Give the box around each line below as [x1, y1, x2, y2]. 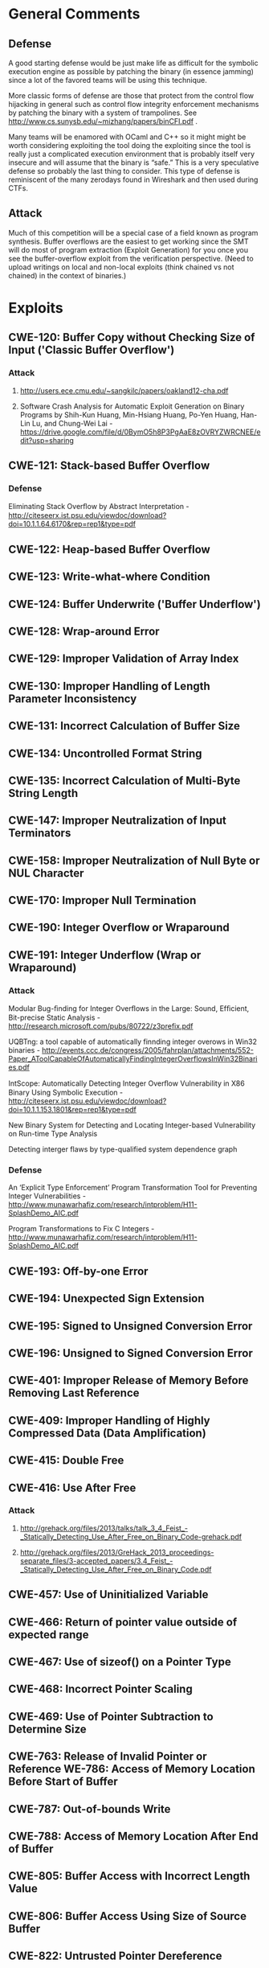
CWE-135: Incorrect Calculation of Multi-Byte [8, 774, 241, 787]
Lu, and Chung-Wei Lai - [31, 418, 113, 428]
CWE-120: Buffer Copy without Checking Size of [8, 331, 255, 344]
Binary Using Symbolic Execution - [8, 1087, 123, 1098]
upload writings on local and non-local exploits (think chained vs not [8, 262, 234, 272]
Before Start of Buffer [8, 1775, 118, 1789]
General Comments [8, 5, 141, 23]
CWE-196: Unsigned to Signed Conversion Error [8, 1346, 253, 1360]
